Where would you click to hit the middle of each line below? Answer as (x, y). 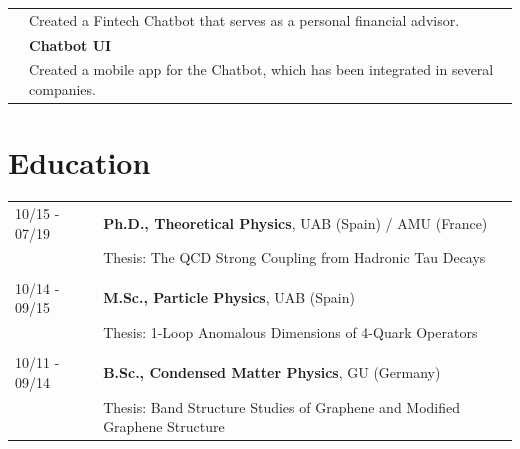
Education (79, 162)
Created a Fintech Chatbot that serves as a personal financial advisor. (244, 19)
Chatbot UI (70, 44)
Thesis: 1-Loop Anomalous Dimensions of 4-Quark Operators (290, 331)
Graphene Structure (164, 426)
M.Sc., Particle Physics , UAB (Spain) (229, 297)
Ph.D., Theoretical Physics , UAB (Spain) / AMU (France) (295, 222)
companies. (62, 89)
